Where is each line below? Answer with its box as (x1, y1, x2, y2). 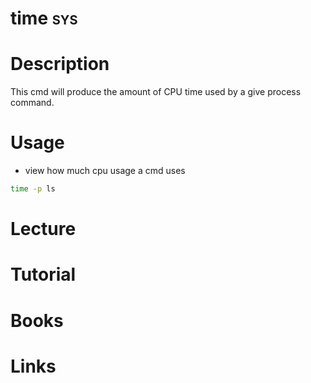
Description (10, 53, 110, 76)
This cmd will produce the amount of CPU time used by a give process (10, 86, 302, 98)
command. (10, 97, 55, 109)
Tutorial (10, 263, 77, 286)
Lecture (10, 218, 77, 241)
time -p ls (10, 184, 56, 194)
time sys (10, 7, 78, 30)
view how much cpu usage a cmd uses (24, 165, 186, 177)
